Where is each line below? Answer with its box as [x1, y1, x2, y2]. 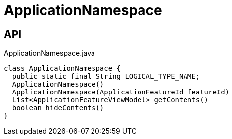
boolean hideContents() [12, 104, 104, 112]
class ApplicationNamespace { [4, 64, 121, 73]
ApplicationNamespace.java [4, 49, 95, 58]
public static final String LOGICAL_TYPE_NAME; [12, 72, 200, 81]
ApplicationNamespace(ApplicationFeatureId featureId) [12, 88, 230, 96]
